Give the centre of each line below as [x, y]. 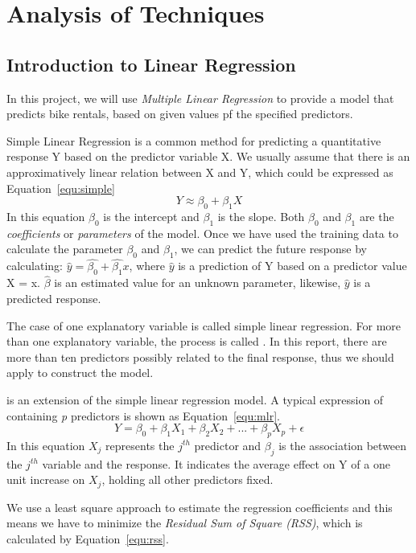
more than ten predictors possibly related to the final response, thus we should [200, 356]
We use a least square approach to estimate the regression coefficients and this [200, 507]
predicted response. [54, 298]
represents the [140, 445]
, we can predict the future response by [270, 249]
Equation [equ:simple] [61, 188]
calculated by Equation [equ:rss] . [88, 538]
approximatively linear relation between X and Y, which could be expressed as [200, 172]
